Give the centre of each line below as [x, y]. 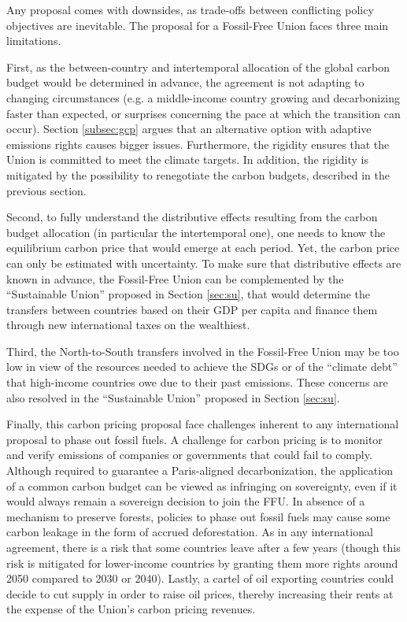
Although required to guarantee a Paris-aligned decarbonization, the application [200, 470]
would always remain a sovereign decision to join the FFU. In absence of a [186, 501]
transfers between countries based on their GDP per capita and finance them [192, 309]
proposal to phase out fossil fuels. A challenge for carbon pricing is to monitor [194, 439]
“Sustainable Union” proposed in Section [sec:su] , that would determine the [189, 294]
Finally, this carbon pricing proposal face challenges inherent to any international [203, 424]
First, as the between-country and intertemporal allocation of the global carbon [198, 67]
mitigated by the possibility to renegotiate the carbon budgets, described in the [198, 174]
